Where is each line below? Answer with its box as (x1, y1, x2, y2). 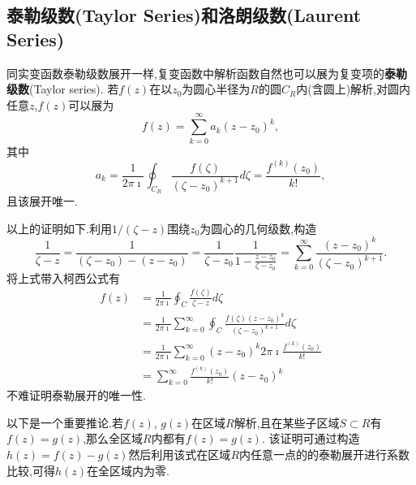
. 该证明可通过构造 (261, 430, 360, 447)
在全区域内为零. (86, 461, 169, 479)
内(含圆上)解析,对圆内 (296, 80, 411, 97)
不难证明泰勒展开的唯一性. (6, 387, 146, 404)
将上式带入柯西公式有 (6, 269, 120, 286)
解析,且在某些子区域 (234, 414, 340, 431)
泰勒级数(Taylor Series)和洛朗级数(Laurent (6, 2, 362, 28)
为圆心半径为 (182, 80, 251, 97)
